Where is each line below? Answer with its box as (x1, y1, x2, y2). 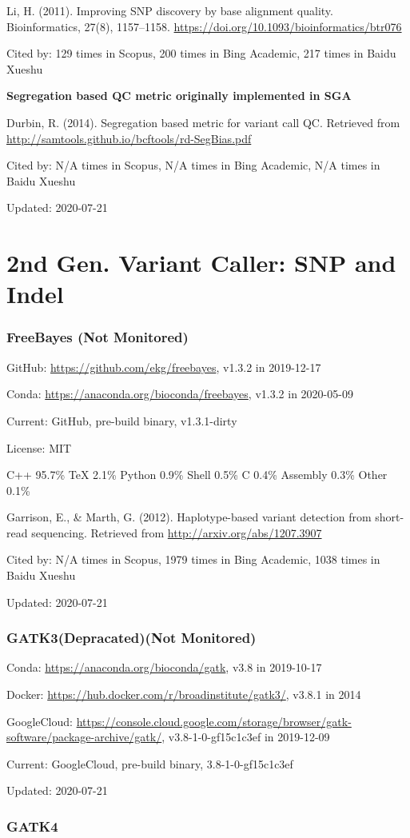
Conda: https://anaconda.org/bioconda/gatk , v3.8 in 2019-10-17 (6, 659, 322, 676)
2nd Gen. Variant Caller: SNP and (6, 246, 396, 279)
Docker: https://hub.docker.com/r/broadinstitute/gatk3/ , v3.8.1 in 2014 (6, 686, 361, 703)
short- (375, 509, 404, 525)
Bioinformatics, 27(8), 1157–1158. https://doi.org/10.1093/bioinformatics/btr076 (6, 18, 402, 34)
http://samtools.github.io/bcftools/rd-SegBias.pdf (6, 130, 252, 146)
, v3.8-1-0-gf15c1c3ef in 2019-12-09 (161, 728, 330, 745)
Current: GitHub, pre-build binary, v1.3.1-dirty (6, 412, 237, 429)
